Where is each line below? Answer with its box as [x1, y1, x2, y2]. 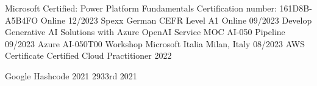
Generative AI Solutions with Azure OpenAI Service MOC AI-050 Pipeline [5, 25, 285, 38]
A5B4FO [5, 13, 38, 26]
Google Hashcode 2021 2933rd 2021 [5, 69, 137, 82]
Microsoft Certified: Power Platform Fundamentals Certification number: [5, 2, 277, 14]
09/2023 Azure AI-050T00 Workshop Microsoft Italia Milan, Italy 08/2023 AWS [5, 37, 305, 50]
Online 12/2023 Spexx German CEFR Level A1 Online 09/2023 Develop [40, 13, 312, 26]
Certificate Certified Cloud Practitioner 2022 [5, 49, 172, 62]
